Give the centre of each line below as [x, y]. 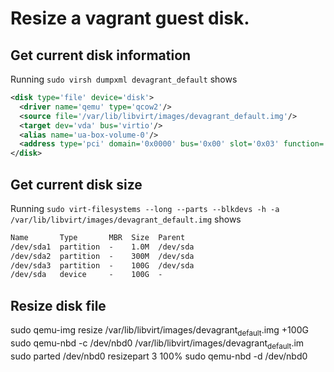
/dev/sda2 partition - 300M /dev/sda [102, 256]
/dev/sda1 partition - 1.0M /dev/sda [102, 247]
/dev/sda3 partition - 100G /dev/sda [102, 265]
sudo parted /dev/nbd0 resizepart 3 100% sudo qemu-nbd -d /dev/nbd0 [159, 356]
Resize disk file [58, 305]
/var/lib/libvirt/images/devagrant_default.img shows [126, 219]
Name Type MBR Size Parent [98, 237]
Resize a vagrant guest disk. [130, 18]
